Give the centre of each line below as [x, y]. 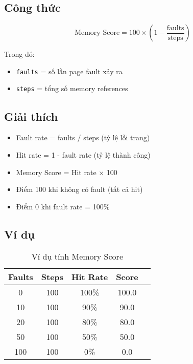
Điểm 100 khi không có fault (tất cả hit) [79, 189]
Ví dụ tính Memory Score [77, 256]
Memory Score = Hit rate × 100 [67, 172]
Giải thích [31, 116]
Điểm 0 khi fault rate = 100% [63, 206]
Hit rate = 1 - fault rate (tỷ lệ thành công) [83, 154]
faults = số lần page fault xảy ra [69, 71]
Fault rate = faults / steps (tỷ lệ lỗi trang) [83, 137]
